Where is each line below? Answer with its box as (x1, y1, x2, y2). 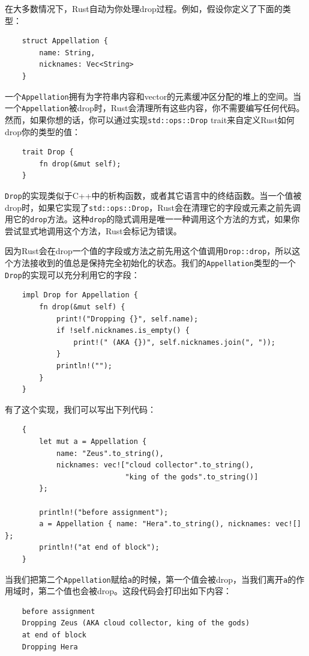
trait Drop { (22, 148, 74, 157)
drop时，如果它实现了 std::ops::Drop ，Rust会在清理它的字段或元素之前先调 (5, 201, 301, 213)
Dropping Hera (22, 642, 78, 651)
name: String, (39, 48, 95, 57)
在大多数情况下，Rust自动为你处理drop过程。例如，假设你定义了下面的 (5, 2, 283, 14)
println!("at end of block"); (39, 543, 160, 552)
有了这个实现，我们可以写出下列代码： (5, 402, 156, 415)
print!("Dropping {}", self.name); (56, 314, 199, 323)
